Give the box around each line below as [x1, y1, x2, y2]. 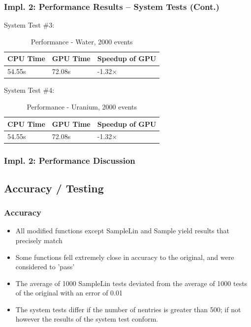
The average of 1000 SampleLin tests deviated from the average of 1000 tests [15, 278, 248, 288]
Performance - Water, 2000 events [31, 36, 133, 46]
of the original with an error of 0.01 [15, 288, 123, 298]
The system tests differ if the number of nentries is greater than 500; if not [15, 304, 241, 314]
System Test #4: [4, 85, 55, 95]
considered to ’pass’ [15, 261, 75, 272]
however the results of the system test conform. [15, 314, 158, 324]
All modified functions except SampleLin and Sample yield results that [15, 225, 229, 236]
